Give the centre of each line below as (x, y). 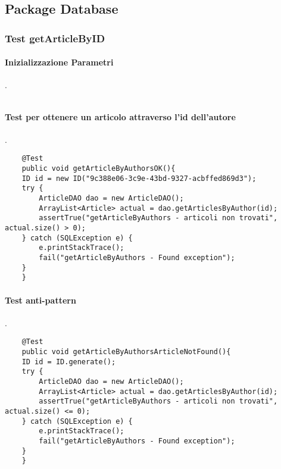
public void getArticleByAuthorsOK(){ (99, 169)
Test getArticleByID (55, 38)
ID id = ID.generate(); (69, 362)
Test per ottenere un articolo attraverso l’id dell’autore (120, 116)
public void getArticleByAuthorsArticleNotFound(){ (126, 351)
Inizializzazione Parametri (59, 62)
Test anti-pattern (40, 300)
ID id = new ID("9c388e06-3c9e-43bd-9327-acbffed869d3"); (139, 178)
